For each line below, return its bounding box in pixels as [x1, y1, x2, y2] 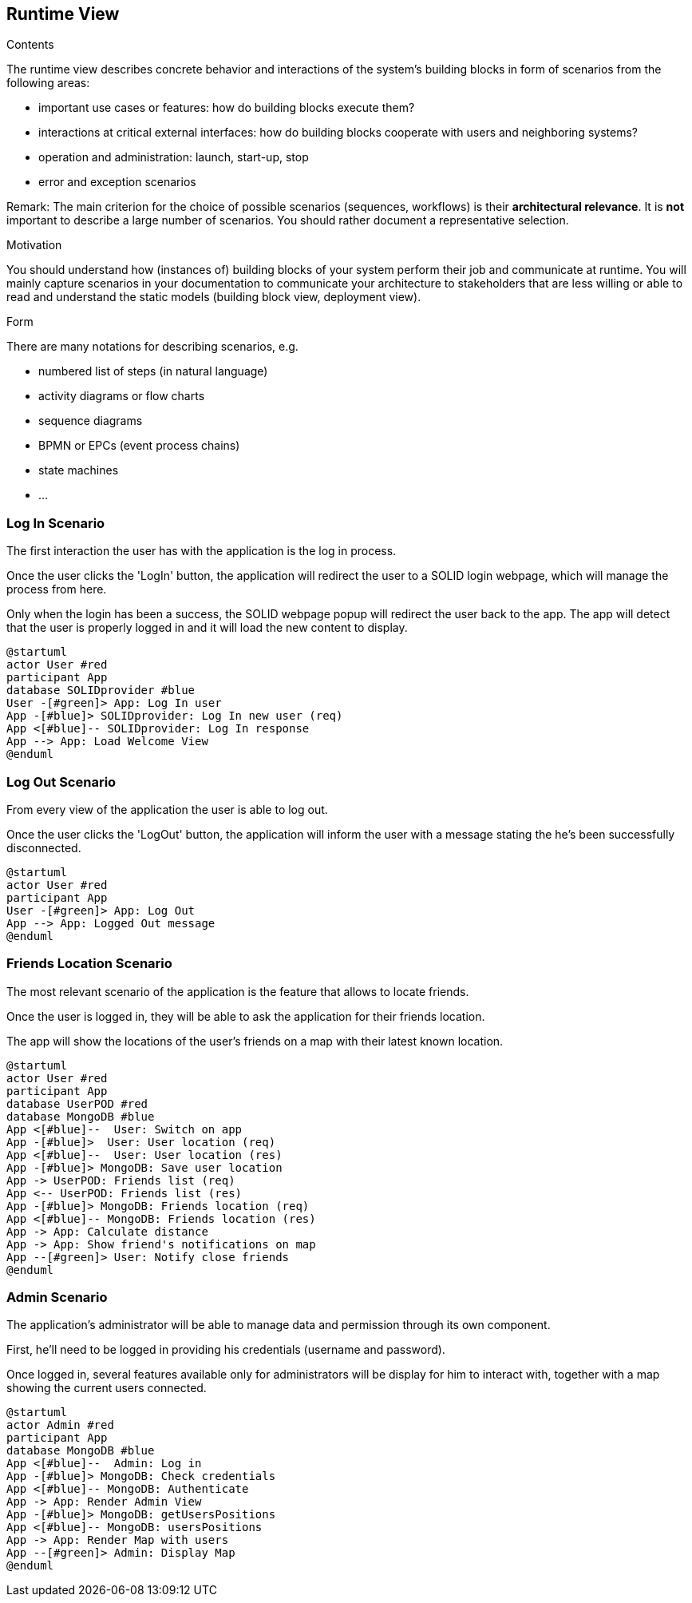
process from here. [6, 582, 107, 597]
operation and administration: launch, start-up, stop [38, 150, 309, 165]
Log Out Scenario [6, 773, 117, 790]
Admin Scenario [6, 1289, 108, 1306]
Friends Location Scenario [6, 955, 172, 972]
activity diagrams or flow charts [38, 389, 205, 403]
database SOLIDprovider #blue [6, 684, 196, 697]
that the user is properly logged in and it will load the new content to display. [6, 621, 408, 635]
